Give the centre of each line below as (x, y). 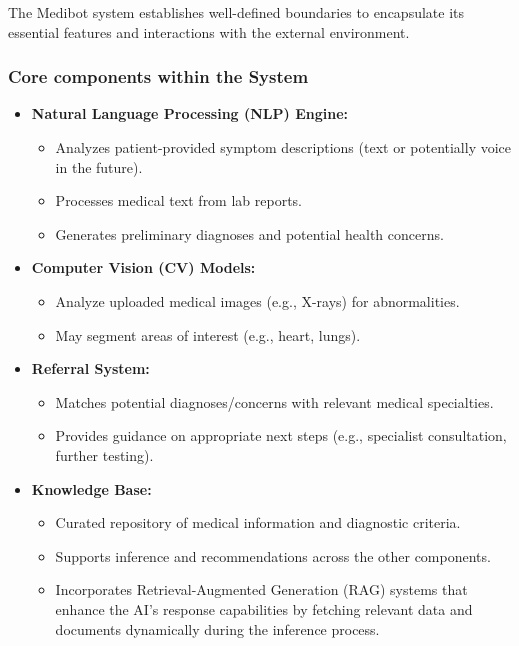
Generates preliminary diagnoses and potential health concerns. (249, 233)
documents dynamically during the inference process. (217, 628)
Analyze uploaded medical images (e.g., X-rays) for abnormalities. (257, 300)
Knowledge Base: (91, 488)
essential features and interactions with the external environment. (209, 31)
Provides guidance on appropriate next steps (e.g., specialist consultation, (281, 435)
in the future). (99, 166)
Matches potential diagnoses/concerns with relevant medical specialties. (274, 401)
